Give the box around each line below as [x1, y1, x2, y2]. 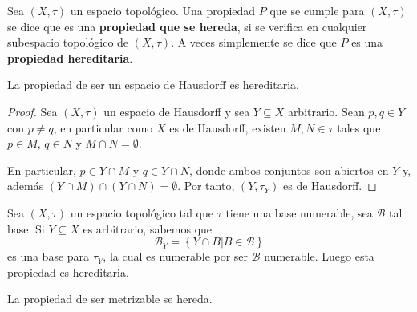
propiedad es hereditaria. [7, 263, 129, 280]
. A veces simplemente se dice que [171, 34, 337, 51]
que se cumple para [269, 2, 365, 18]
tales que [337, 119, 381, 136]
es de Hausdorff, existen [169, 119, 286, 136]
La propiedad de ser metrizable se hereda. [7, 290, 213, 307]
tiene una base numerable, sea [225, 204, 373, 221]
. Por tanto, [177, 177, 235, 194]
